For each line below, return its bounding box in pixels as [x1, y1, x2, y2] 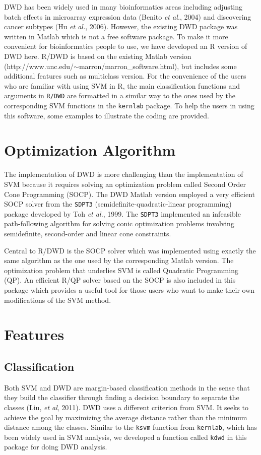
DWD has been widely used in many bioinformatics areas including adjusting [4, 2, 243, 12]
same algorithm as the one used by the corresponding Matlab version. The [4, 255, 234, 266]
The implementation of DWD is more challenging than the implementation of [4, 169, 243, 179]
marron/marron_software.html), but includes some [79, 60, 237, 71]
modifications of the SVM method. [4, 294, 111, 305]
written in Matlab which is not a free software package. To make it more [4, 31, 228, 41]
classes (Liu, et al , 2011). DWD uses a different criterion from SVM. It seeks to [4, 402, 249, 412]
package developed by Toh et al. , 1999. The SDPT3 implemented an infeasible [4, 208, 241, 219]
